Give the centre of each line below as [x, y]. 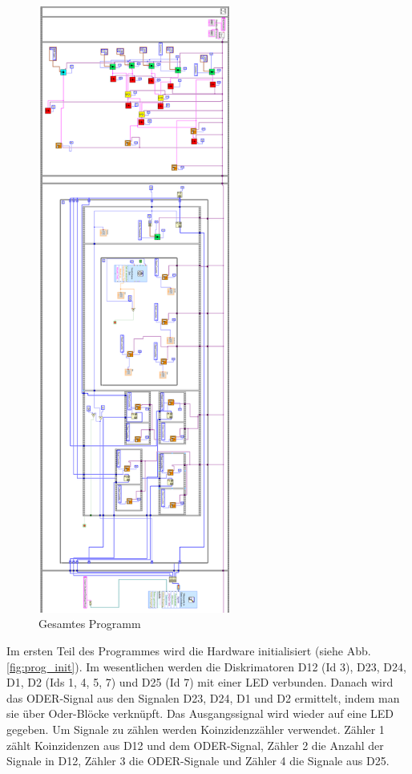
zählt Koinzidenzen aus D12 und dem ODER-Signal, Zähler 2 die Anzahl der [195, 745]
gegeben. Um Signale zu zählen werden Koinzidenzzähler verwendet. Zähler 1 [196, 729]
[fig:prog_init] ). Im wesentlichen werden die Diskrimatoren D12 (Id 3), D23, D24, [206, 666]
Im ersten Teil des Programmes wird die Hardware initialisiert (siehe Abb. [189, 651]
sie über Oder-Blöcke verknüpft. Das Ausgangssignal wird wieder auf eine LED [200, 713]
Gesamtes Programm [90, 624]
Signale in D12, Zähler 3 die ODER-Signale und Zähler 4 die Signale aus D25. [198, 761]
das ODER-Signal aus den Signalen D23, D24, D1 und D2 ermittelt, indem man [203, 697]
